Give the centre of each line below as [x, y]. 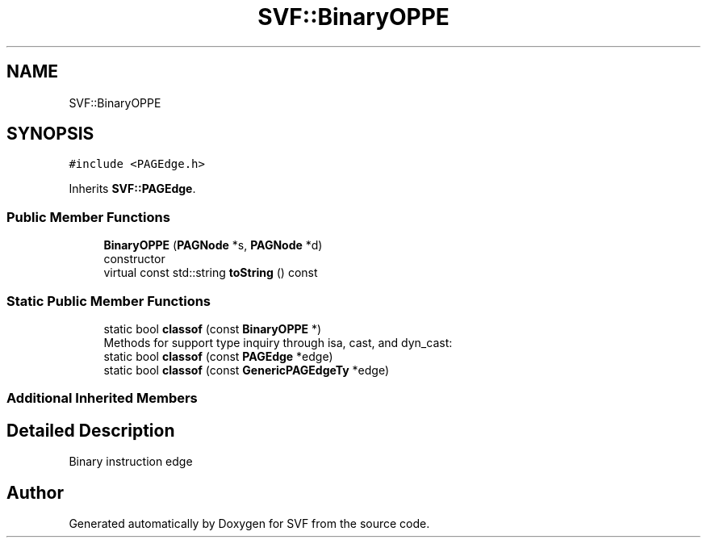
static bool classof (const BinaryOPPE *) [213, 328]
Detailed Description [91, 430]
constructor [134, 259]
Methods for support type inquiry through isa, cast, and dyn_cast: [278, 342]
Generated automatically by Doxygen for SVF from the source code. [249, 523]
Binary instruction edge [131, 462]
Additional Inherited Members [102, 398]
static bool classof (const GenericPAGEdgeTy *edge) [247, 370]
